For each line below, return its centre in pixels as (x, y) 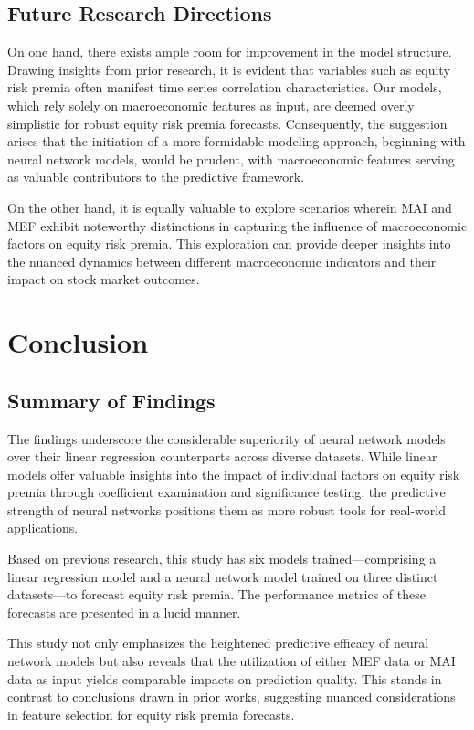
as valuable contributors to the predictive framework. (156, 177)
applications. (43, 528)
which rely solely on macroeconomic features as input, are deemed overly (211, 105)
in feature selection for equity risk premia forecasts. (151, 714)
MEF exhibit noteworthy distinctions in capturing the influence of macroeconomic (237, 225)
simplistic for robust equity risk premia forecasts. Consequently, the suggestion (227, 123)
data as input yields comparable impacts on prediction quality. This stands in (225, 678)
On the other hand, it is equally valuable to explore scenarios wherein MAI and (230, 207)
